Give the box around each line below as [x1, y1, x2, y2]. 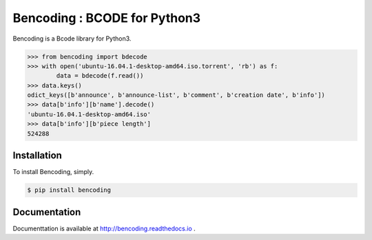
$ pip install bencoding [27, 186, 112, 194]
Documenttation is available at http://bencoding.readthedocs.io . [12, 224, 196, 232]
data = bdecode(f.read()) [56, 72, 144, 80]
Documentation [12, 206, 81, 218]
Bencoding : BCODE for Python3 [12, 10, 201, 25]
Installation [12, 150, 62, 162]
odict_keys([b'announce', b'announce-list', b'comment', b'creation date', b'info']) [27, 91, 325, 99]
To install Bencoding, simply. [12, 168, 94, 176]
